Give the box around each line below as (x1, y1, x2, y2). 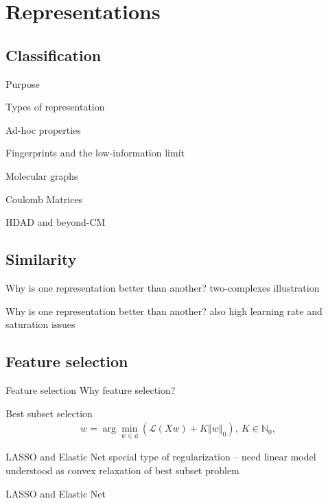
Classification (5, 44, 102, 65)
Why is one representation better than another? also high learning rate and (5, 303, 323, 318)
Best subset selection (5, 406, 93, 420)
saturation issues (5, 317, 75, 331)
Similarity (5, 248, 77, 270)
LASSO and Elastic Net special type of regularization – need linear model (5, 449, 316, 464)
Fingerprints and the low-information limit (5, 145, 185, 160)
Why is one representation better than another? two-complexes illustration (5, 280, 320, 294)
